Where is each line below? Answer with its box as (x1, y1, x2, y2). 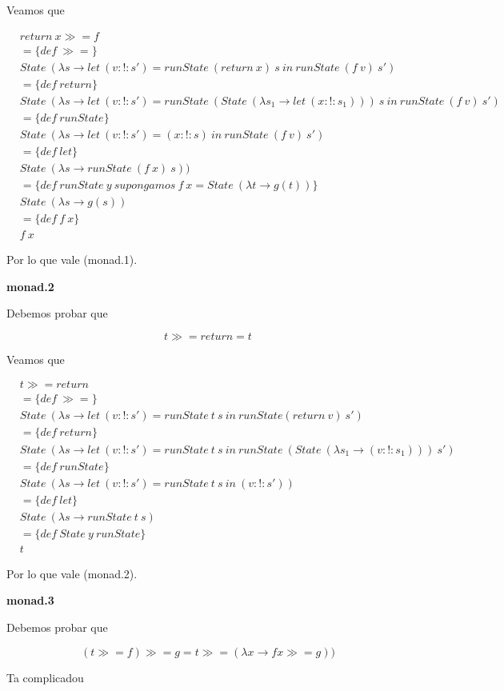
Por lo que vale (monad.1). (6, 251, 138, 267)
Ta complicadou (6, 669, 84, 685)
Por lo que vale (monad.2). (6, 565, 138, 581)
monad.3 (6, 592, 54, 609)
